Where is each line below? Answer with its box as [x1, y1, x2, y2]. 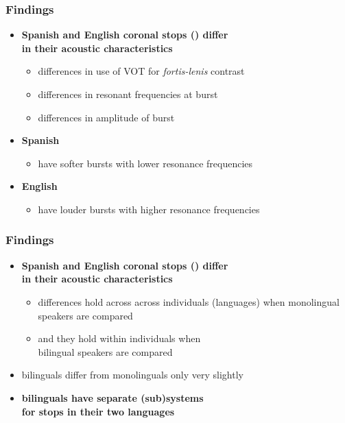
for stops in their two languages [21, 404, 175, 418]
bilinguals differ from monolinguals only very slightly [21, 367, 243, 382]
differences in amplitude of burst [38, 110, 175, 124]
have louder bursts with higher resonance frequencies [38, 202, 260, 216]
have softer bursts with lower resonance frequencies [38, 156, 253, 170]
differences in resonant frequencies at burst [38, 87, 218, 101]
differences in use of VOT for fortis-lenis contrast [38, 64, 245, 78]
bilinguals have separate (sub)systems [21, 390, 204, 404]
